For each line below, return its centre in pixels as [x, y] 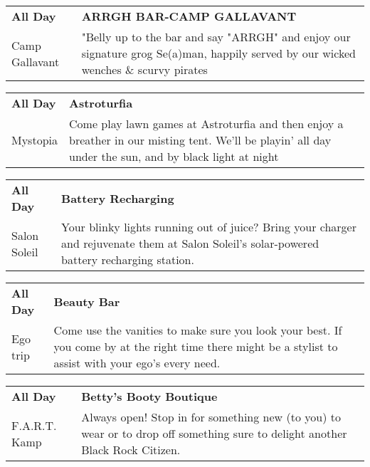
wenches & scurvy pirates [144, 69]
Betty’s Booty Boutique [149, 396]
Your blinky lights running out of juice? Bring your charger [209, 227]
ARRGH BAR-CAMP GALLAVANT [189, 16]
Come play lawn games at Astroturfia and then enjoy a [206, 124]
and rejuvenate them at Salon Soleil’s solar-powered [190, 243]
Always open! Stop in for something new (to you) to [211, 417]
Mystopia [35, 140]
